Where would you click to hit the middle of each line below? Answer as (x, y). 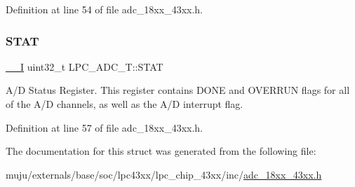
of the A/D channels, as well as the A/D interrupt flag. (125, 104)
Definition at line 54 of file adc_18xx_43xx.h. (105, 9)
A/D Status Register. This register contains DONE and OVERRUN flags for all (178, 90)
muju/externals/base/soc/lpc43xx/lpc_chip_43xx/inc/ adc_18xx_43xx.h (164, 174)
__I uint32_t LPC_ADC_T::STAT (85, 66)
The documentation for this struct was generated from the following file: (161, 151)
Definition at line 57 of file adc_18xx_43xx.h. (105, 127)
